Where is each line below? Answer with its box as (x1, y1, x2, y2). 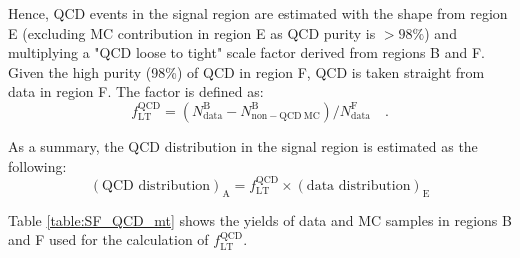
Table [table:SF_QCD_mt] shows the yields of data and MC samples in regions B (8, 209, 512, 230)
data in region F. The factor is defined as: (8, 81, 264, 102)
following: (8, 155, 67, 176)
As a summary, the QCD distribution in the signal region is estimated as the (8, 135, 478, 156)
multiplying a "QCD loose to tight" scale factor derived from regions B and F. (8, 42, 485, 63)
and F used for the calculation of (8, 229, 209, 250)
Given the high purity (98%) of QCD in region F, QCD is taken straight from (8, 61, 485, 82)
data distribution (306, 178, 411, 193)
